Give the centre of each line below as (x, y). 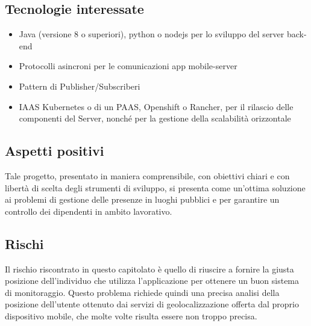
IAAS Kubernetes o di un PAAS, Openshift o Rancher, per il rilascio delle (156, 106)
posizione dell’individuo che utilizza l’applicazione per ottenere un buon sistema (152, 281)
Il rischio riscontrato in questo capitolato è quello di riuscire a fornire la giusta (149, 269)
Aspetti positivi (55, 151)
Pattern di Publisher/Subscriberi (80, 86)
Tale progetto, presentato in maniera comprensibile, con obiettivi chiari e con (147, 175)
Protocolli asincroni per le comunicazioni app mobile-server (128, 66)
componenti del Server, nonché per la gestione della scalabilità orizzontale (155, 118)
